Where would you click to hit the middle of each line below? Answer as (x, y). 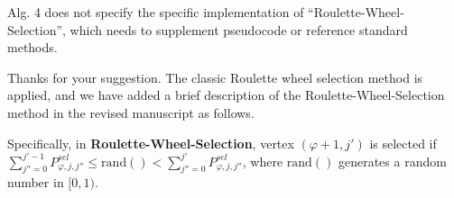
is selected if (403, 143)
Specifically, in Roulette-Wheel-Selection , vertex (151, 143)
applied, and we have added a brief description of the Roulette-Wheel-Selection (226, 95)
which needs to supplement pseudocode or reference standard (239, 29)
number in (36, 182)
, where (263, 161)
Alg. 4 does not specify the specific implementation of (156, 12)
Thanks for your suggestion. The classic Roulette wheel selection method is (215, 77)
